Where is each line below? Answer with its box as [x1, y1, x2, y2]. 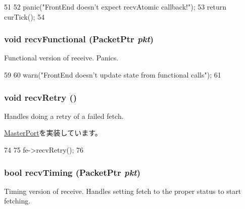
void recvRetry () [4, 91, 77, 103]
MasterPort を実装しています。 [4, 127, 102, 138]
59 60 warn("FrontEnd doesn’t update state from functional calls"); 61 [4, 69, 221, 80]
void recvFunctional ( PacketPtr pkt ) [4, 33, 154, 45]
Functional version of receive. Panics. [4, 52, 119, 63]
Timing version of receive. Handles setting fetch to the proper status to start [4, 185, 241, 196]
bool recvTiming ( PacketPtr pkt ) [4, 166, 140, 178]
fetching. [4, 195, 31, 206]
